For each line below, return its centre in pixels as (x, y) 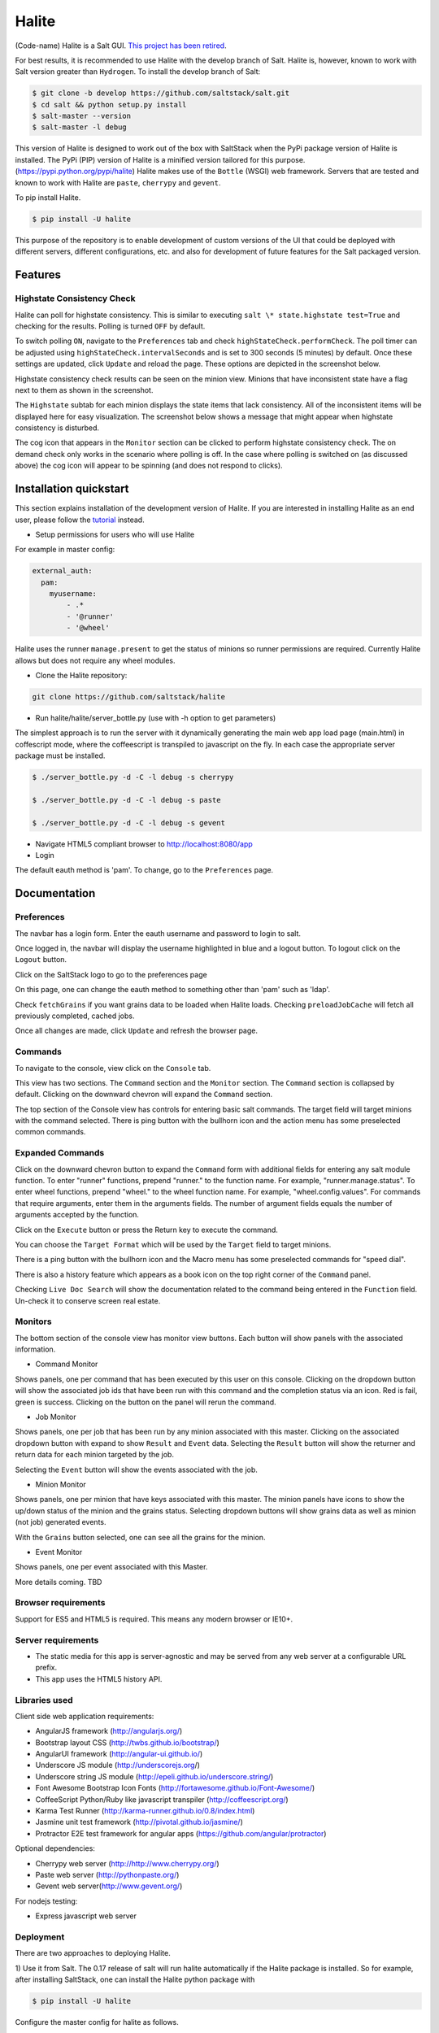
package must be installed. (60, 755)
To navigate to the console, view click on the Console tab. (113, 1068)
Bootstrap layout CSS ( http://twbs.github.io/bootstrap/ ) (127, 1742)
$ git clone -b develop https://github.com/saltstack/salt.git (161, 93)
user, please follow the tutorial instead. (80, 520)
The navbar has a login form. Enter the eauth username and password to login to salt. (158, 933)
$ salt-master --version (82, 116)
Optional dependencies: (55, 1848)
